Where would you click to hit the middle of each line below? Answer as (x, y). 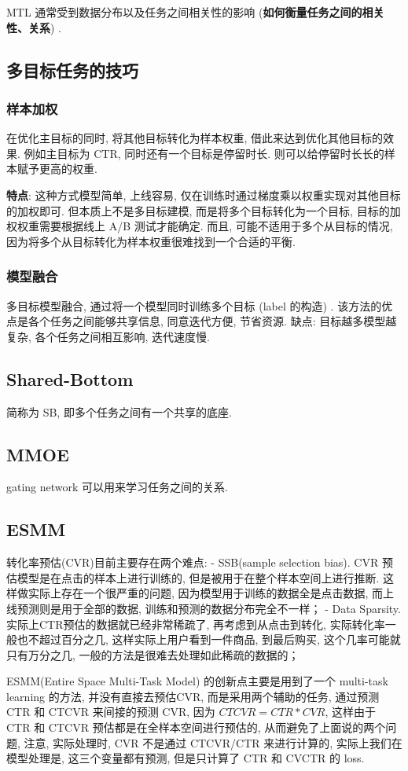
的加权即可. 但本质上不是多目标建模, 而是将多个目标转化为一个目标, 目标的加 (204, 210)
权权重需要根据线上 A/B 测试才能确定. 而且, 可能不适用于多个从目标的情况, (200, 226)
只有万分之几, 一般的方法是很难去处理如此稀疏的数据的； (153, 654)
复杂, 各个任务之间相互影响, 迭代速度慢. (108, 336)
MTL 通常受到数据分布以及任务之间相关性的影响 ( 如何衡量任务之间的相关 (195, 12)
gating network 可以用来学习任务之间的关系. (117, 487)
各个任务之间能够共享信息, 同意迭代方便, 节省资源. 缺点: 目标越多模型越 (212, 321)
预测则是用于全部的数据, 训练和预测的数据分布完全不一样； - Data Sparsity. (209, 608)
